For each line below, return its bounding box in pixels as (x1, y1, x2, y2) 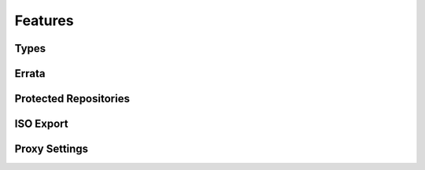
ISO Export (14, 117, 68, 131)
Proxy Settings (14, 142, 89, 156)
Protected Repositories (14, 92, 130, 105)
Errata (14, 67, 46, 80)
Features (14, 12, 74, 29)
